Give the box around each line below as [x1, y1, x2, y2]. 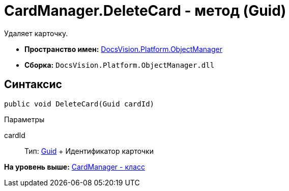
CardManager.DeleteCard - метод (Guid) [4, 2, 286, 19]
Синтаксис [4, 78, 62, 91]
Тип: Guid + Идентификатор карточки [24, 146, 154, 155]
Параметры [4, 115, 45, 124]
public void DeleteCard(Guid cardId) [4, 99, 155, 108]
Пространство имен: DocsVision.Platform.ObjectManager [24, 44, 222, 53]
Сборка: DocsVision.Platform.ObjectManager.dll [24, 60, 215, 69]
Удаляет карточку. [4, 29, 68, 38]
